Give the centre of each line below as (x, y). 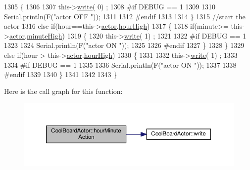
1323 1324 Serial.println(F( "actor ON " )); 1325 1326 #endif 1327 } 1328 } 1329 (124, 45)
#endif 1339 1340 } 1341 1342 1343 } (61, 74)
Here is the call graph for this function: (63, 91)
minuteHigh (44, 35)
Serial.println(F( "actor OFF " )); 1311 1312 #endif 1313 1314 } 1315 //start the (125, 16)
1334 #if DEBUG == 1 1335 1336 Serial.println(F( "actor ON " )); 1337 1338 (120, 64)
